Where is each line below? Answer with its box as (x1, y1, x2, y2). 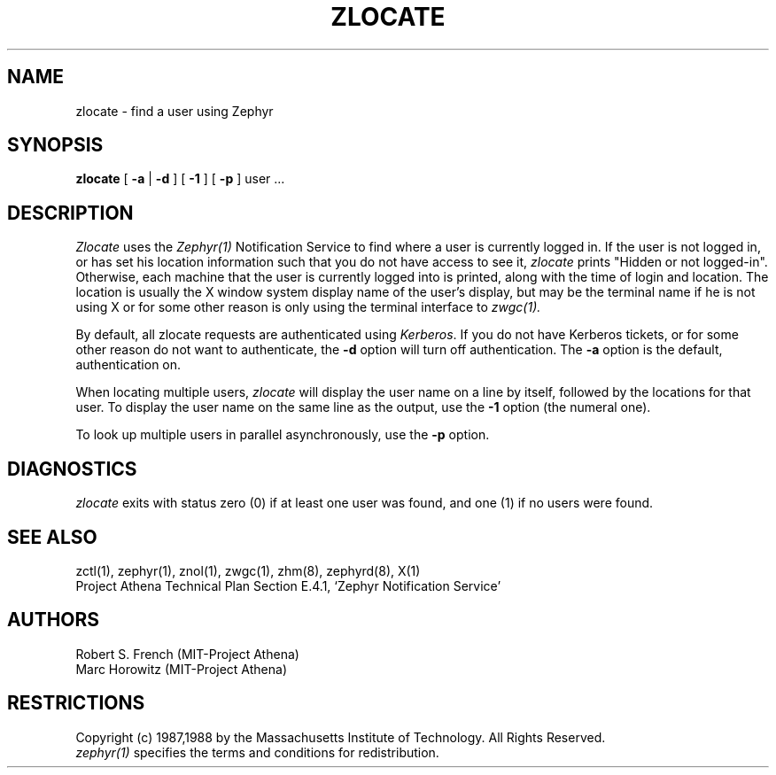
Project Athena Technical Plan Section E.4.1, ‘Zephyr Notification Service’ (75, 577, 501, 593)
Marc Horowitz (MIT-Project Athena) (75, 661, 287, 677)
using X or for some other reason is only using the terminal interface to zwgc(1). (75, 299, 541, 315)
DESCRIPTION (7, 201, 134, 224)
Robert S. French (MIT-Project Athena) (75, 646, 299, 662)
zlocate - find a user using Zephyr (75, 103, 274, 119)
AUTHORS (7, 608, 100, 632)
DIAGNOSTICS (7, 457, 137, 480)
